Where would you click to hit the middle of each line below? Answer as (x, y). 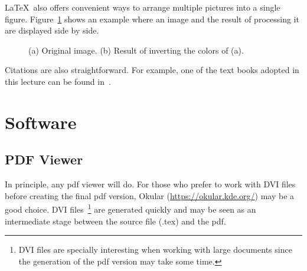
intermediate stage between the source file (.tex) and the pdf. (115, 221)
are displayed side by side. (52, 30)
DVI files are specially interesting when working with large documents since (155, 249)
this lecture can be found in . (58, 81)
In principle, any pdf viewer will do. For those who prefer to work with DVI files (150, 184)
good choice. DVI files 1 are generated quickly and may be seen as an (130, 208)
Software (41, 122)
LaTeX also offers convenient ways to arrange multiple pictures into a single (143, 7)
